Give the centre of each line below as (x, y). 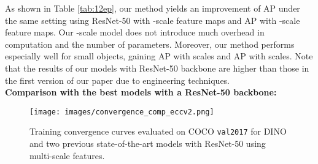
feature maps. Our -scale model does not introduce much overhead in (135, 32)
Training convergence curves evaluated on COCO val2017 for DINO (158, 131)
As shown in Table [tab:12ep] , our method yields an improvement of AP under (153, 8)
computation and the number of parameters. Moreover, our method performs (150, 44)
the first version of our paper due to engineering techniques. (118, 80)
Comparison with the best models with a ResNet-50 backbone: (141, 92)
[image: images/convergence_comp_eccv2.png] (122, 112)
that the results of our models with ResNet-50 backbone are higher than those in (157, 68)
